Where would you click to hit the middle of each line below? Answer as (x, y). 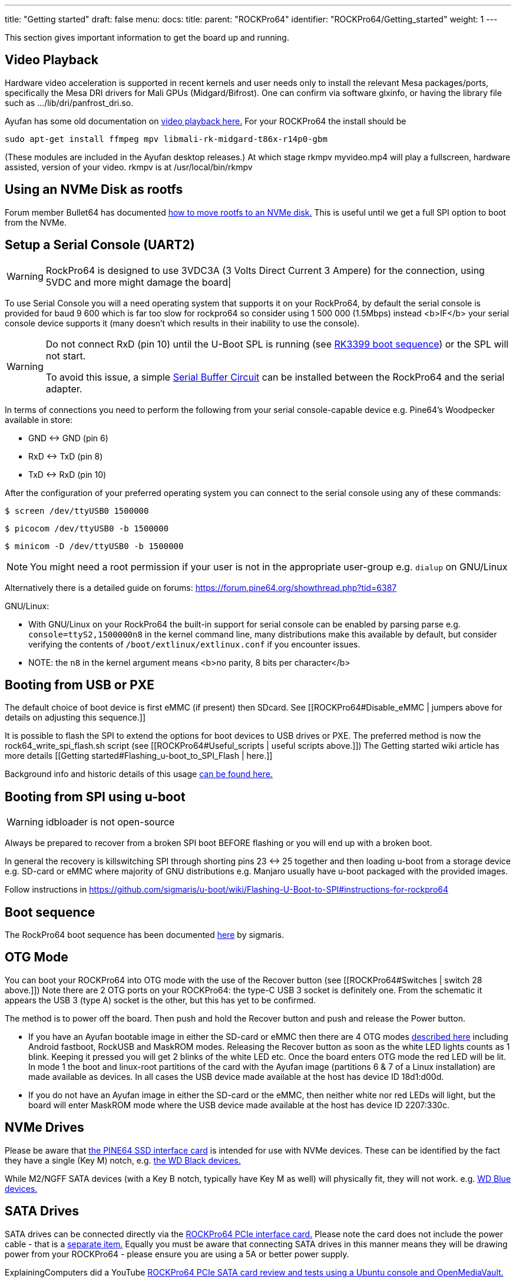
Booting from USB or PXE (80, 685)
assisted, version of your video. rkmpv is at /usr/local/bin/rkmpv (129, 167)
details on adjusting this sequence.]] (75, 718)
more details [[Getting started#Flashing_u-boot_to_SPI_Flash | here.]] (139, 756)
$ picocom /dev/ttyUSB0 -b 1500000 (87, 528)
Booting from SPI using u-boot (95, 797)
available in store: (39, 419)
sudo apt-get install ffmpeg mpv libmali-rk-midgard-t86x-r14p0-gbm (166, 139)
